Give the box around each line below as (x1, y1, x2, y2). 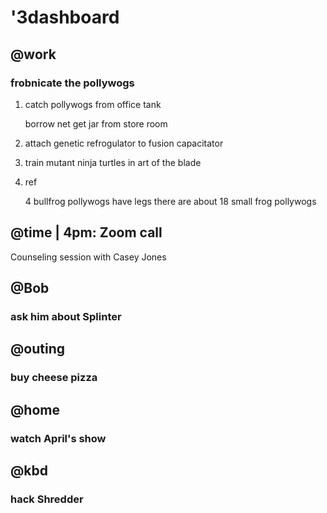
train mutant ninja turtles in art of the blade (24, 156, 202, 168)
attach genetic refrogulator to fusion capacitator (24, 137, 224, 149)
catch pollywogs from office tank (24, 98, 162, 110)
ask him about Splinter (10, 310, 122, 323)
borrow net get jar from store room (24, 117, 168, 130)
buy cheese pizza (10, 371, 98, 385)
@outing (10, 341, 66, 358)
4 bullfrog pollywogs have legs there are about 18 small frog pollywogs (24, 195, 317, 207)
